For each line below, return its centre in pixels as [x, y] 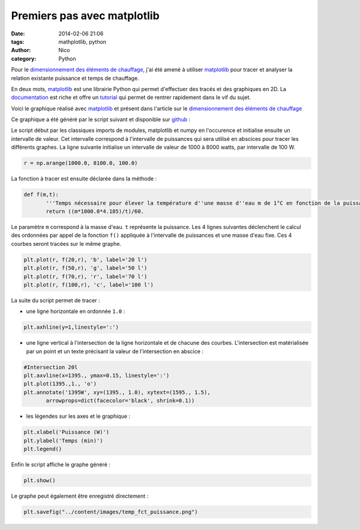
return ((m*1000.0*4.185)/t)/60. [95, 211]
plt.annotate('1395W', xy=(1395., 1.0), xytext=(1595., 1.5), [117, 392]
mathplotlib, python [82, 41]
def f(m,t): [41, 195]
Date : [18, 34]
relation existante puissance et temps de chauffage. [75, 78]
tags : [18, 41]
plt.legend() [43, 449]
